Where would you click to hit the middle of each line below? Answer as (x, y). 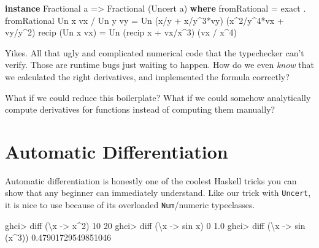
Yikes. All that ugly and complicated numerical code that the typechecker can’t (155, 52)
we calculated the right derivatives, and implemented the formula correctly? (147, 76)
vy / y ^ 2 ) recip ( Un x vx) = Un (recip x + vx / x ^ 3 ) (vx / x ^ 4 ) (121, 32)
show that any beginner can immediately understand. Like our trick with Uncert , (158, 193)
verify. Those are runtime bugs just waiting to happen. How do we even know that (159, 65)
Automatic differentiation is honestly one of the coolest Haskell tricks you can (151, 180)
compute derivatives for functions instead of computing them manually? (140, 109)
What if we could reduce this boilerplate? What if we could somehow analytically (158, 97)
